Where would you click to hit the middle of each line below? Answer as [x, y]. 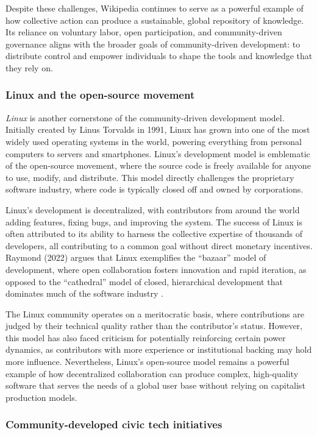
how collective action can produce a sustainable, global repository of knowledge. [155, 20]
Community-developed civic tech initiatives [114, 424]
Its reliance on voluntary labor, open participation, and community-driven [144, 32]
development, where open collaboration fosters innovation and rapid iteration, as [156, 269]
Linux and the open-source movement [100, 95]
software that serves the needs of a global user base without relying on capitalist [155, 385]
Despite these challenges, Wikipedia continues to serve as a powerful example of [155, 8]
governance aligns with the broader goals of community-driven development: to [153, 44]
